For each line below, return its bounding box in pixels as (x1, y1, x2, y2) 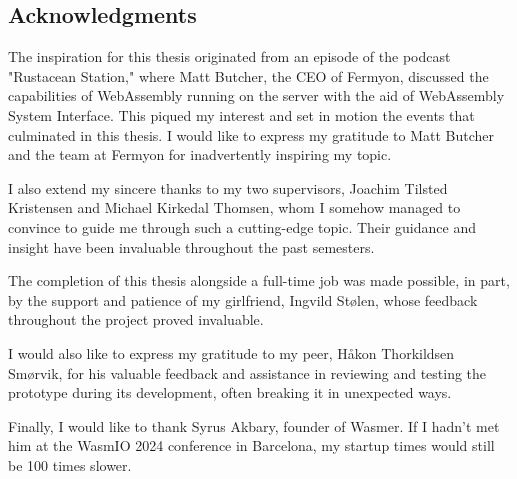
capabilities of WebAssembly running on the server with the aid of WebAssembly (8, 85, 505, 106)
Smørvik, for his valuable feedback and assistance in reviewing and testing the (8, 362, 487, 383)
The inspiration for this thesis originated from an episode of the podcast (8, 46, 451, 67)
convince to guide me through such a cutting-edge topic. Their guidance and (8, 216, 476, 237)
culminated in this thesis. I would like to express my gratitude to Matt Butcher (8, 124, 495, 145)
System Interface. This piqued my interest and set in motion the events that (8, 104, 475, 125)
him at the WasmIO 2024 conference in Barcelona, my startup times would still (8, 435, 495, 456)
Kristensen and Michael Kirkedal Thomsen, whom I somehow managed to (8, 197, 461, 218)
